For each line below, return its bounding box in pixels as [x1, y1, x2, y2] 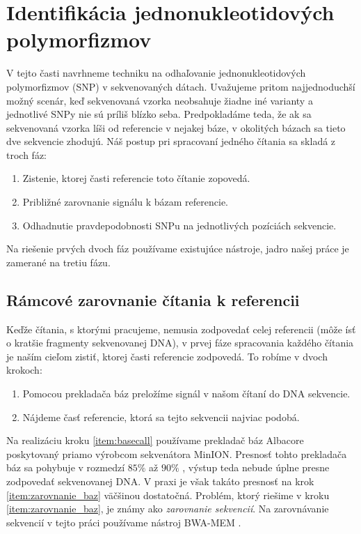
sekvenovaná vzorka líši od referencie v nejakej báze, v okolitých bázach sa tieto [6, 120, 346, 135]
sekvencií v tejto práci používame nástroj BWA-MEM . [6, 514, 241, 529]
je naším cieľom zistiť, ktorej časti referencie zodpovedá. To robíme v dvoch [6, 349, 328, 363]
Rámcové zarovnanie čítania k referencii [6, 289, 300, 310]
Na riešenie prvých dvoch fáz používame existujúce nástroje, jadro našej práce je [6, 241, 349, 256]
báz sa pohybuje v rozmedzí [6, 460, 125, 475]
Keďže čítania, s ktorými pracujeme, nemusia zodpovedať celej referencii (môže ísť [6, 321, 356, 336]
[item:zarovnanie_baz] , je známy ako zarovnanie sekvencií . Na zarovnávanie [6, 501, 329, 516]
